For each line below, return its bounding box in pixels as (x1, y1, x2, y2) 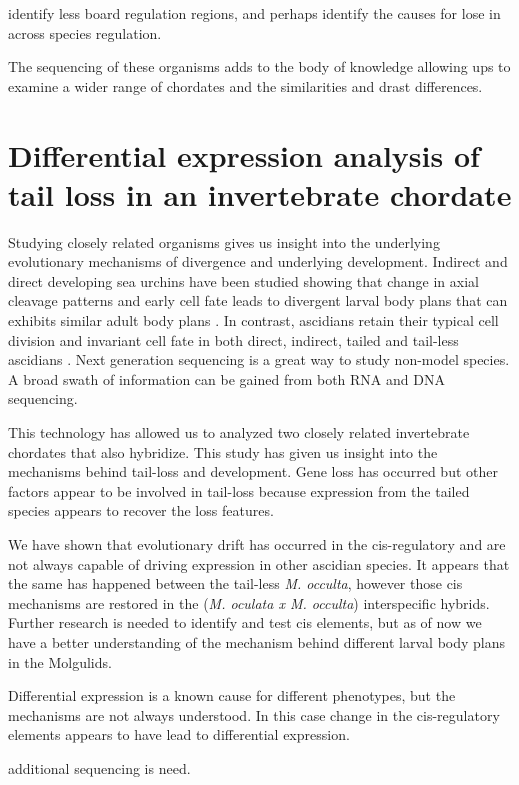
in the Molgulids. (8, 651, 112, 672)
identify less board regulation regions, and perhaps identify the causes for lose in (8, 3, 501, 23)
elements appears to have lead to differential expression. (8, 724, 350, 745)
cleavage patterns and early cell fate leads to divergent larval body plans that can (8, 290, 508, 311)
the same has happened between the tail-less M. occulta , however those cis (8, 573, 463, 594)
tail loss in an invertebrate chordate (8, 173, 512, 214)
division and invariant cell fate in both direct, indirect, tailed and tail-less (8, 329, 459, 350)
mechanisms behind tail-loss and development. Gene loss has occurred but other (8, 461, 498, 482)
